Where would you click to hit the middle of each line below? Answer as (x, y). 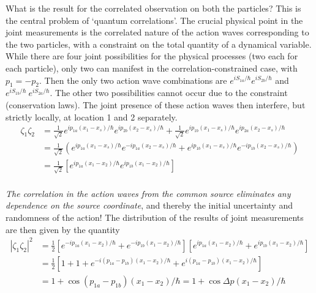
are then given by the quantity (63, 229)
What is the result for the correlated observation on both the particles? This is (153, 8)
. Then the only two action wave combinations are (133, 80)
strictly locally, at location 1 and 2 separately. (92, 117)
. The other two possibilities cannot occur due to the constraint (169, 93)
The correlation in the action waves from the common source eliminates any (148, 193)
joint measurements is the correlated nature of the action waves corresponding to (157, 32)
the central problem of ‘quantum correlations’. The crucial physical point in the (154, 20)
